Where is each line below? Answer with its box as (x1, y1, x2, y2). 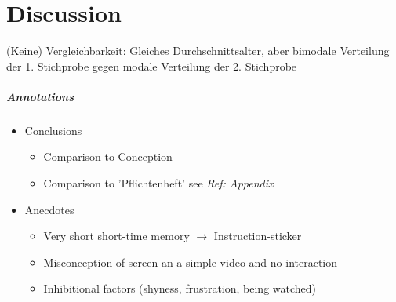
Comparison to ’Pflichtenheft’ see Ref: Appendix (43, 175, 274, 191)
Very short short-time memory (43, 227, 190, 244)
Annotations (6, 88, 74, 104)
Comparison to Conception (43, 148, 173, 165)
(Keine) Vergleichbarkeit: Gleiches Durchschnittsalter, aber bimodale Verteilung (6, 42, 390, 59)
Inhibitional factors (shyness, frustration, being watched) (43, 280, 317, 297)
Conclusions (24, 122, 82, 138)
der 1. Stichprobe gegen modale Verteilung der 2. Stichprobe (6, 57, 297, 74)
